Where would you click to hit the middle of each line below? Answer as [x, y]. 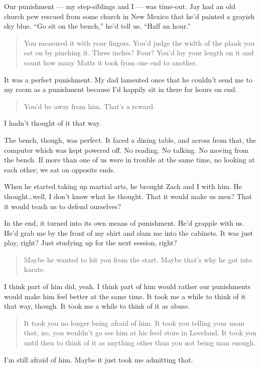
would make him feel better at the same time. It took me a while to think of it [125, 296]
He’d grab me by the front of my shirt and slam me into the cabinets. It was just [128, 233]
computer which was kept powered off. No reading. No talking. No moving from [126, 150]
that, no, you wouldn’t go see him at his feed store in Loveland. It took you [140, 333]
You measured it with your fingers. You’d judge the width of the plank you [139, 42]
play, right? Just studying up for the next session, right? [91, 243]
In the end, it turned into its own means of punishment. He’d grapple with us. [124, 223]
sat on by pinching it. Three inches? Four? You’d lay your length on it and [139, 53]
